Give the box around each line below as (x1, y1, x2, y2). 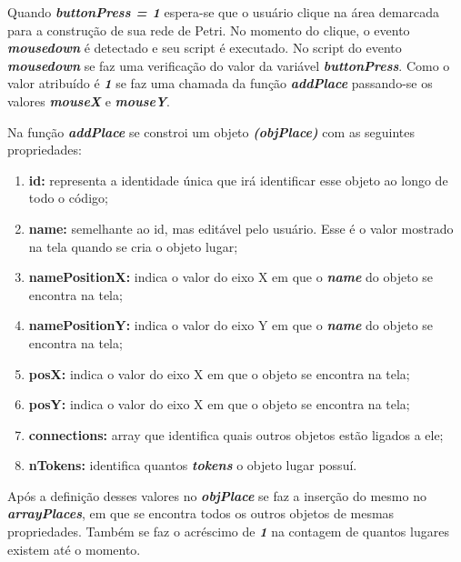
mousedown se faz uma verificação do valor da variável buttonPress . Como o (7, 55, 450, 75)
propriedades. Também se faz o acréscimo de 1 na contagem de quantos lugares (7, 522, 449, 541)
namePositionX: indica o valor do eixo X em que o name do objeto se (28, 267, 434, 286)
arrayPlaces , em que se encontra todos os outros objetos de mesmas (7, 504, 395, 523)
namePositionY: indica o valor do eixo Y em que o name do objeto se (28, 316, 434, 335)
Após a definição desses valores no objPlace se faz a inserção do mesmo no (7, 486, 426, 505)
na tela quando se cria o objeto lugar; (28, 236, 238, 256)
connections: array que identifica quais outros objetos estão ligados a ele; (28, 425, 444, 444)
